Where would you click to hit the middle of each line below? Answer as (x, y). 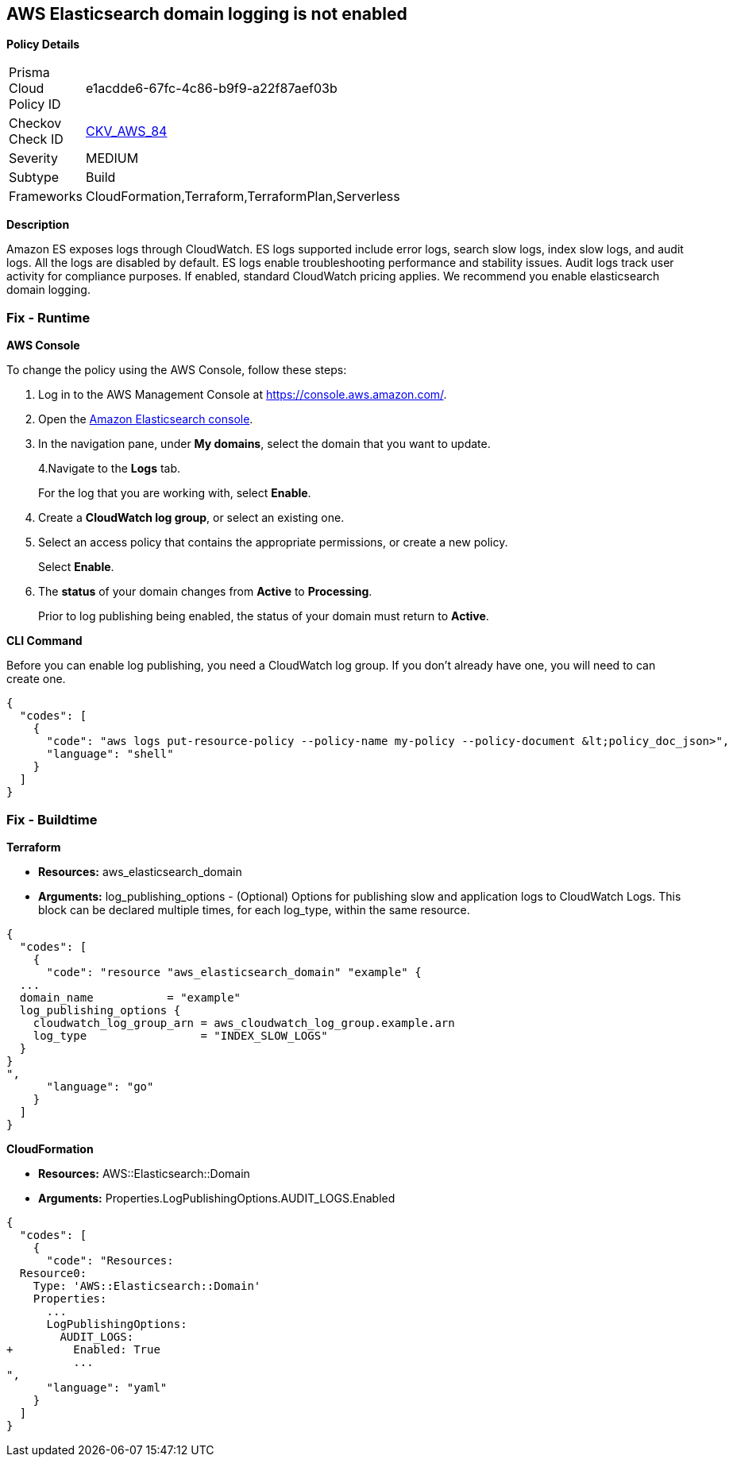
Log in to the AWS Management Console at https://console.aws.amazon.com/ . (243, 395)
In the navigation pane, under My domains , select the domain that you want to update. (264, 444)
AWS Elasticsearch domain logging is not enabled (207, 14)
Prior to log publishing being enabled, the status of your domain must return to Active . (264, 616)
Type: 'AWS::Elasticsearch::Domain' (147, 1285)
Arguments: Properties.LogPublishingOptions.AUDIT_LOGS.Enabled (217, 1198)
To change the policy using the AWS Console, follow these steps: (177, 370)
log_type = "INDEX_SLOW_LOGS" (180, 1035)
